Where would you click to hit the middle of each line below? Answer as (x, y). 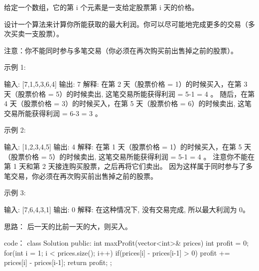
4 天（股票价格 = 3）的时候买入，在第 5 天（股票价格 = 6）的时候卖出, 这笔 (128, 103)
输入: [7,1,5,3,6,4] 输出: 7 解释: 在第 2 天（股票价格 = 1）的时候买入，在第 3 (126, 83)
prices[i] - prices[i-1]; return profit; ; (58, 262)
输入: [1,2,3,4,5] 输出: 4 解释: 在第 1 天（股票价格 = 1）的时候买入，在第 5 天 (128, 146)
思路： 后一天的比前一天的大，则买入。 (68, 226)
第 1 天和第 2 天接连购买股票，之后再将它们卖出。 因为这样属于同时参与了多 (129, 166)
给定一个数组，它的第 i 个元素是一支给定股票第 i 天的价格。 (101, 7)
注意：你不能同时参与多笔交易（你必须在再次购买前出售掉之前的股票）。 (121, 50)
